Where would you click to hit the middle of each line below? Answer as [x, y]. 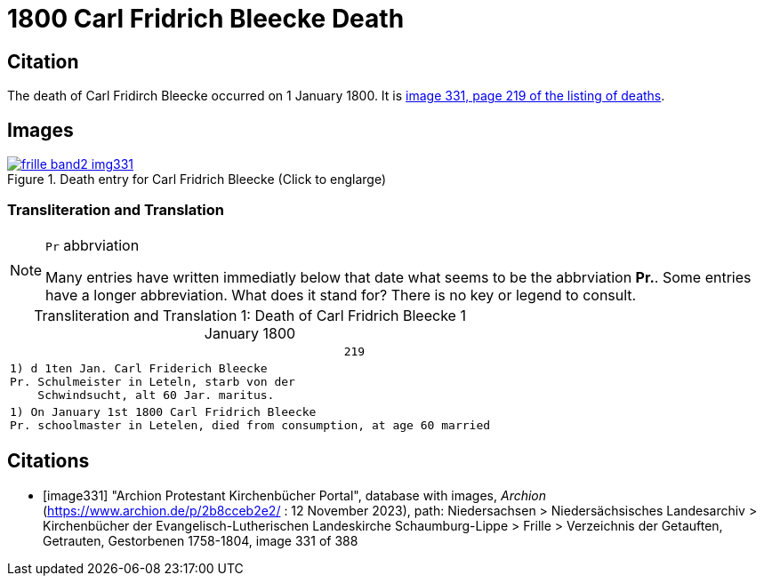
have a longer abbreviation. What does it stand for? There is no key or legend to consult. [341, 295]
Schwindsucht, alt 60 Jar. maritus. [156, 395]
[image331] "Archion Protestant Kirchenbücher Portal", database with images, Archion [295, 495]
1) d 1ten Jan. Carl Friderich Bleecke [139, 368]
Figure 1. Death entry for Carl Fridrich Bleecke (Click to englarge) [197, 180]
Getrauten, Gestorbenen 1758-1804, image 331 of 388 [201, 540]
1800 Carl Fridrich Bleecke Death [206, 19]
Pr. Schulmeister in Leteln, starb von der [153, 381]
